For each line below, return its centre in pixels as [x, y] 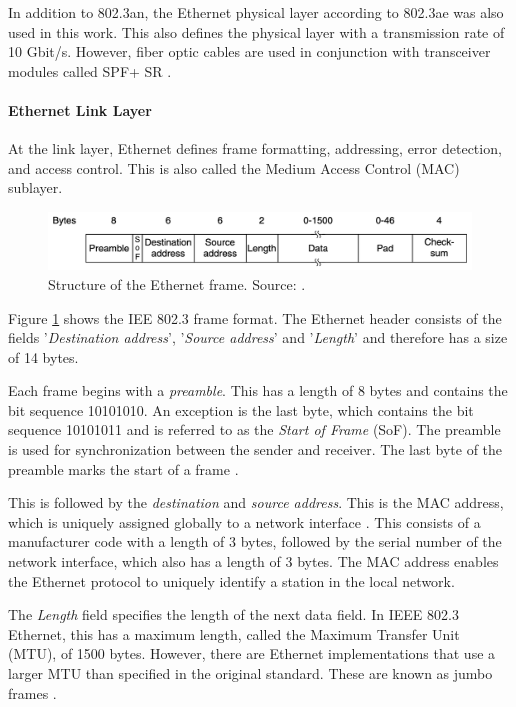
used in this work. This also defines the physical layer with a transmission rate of [256, 31]
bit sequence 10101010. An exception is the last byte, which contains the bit [241, 409]
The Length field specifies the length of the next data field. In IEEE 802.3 [233, 614]
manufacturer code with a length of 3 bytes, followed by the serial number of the [255, 541]
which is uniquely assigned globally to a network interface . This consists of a [244, 521]
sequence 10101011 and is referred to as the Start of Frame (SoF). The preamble [254, 429]
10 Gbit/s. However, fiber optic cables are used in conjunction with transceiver [249, 51]
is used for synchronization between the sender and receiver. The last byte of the [255, 449]
